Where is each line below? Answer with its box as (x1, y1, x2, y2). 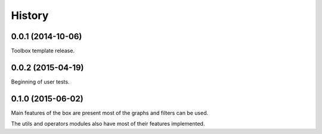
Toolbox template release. (11, 47, 75, 55)
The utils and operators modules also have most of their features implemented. (11, 120, 205, 127)
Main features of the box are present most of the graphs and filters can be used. (11, 109, 209, 116)
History (11, 9, 49, 22)
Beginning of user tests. (11, 78, 70, 85)
